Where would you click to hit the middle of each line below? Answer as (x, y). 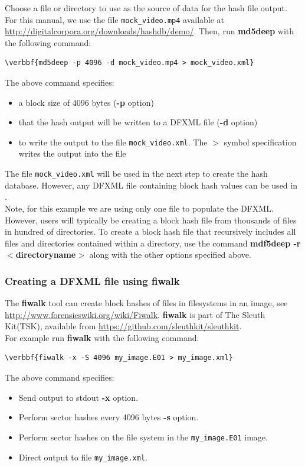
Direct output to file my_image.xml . (83, 457)
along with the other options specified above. (170, 254)
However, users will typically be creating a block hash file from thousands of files (151, 220)
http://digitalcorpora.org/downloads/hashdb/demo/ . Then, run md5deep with (150, 31)
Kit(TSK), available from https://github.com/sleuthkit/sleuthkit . (123, 326)
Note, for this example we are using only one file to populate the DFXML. (139, 208)
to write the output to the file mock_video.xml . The (113, 142)
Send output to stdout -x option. (78, 397)
